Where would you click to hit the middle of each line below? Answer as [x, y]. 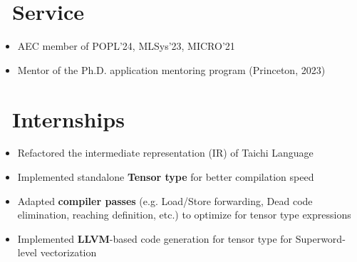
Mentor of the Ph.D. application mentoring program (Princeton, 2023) [171, 69]
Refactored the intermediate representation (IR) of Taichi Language [165, 153]
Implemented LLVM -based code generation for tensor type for [155, 238]
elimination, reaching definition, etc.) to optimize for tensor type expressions [184, 215]
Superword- [320, 238]
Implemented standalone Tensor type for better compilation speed [166, 177]
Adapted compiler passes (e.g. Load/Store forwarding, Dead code [165, 200]
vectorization [68, 252]
